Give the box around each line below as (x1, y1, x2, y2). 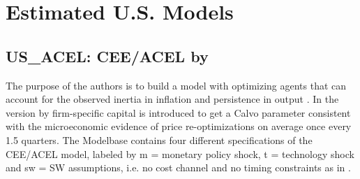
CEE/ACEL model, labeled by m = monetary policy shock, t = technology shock (6, 146, 354, 161)
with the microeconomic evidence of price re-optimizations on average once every (6, 119, 352, 134)
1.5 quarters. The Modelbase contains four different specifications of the (6, 132, 313, 147)
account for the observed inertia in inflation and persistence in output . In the (6, 92, 339, 106)
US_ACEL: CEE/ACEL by (6, 45, 209, 66)
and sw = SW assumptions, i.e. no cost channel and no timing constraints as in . (6, 160, 351, 175)
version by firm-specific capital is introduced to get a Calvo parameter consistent (6, 105, 351, 120)
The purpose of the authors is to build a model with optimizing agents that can (6, 78, 347, 92)
